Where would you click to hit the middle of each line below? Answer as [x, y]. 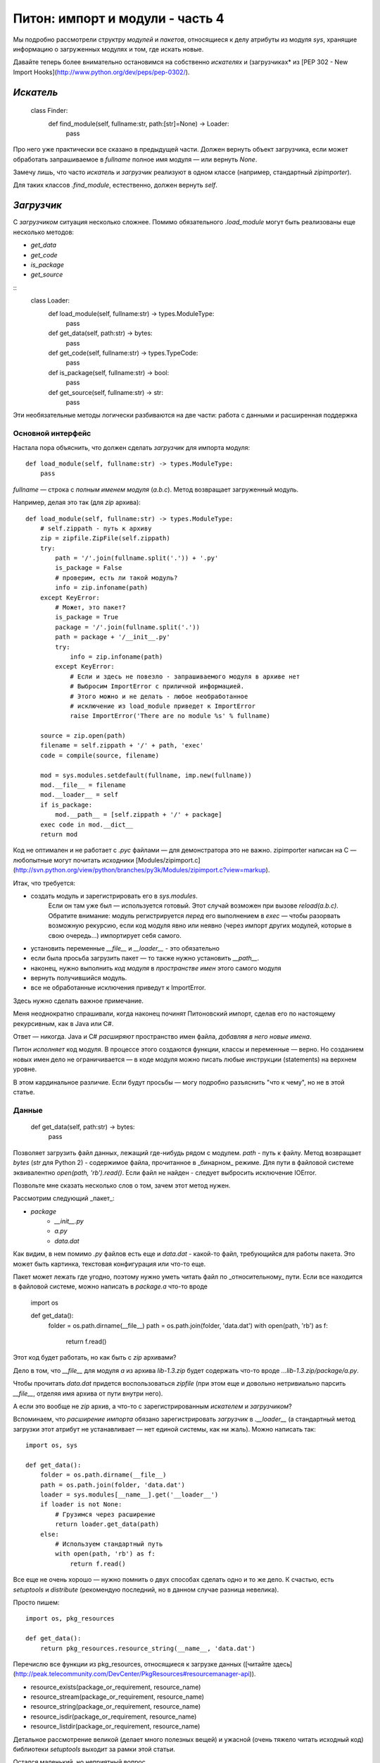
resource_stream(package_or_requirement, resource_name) [117, 1697]
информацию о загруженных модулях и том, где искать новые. [108, 49]
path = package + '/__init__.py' [113, 637]
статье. [24, 1092]
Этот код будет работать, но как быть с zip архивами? [95, 1358]
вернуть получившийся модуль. [79, 978]
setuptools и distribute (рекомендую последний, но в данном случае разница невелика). [146, 1590]
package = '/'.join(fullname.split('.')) [128, 627]
